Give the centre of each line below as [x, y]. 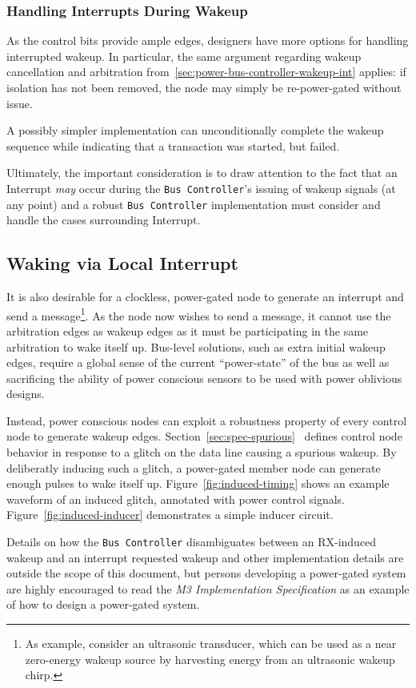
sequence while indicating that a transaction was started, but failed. [173, 145]
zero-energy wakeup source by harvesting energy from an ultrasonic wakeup [210, 659]
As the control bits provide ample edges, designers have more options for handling [208, 40]
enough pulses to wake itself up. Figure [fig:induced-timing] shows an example [198, 483]
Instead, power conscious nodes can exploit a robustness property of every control [207, 420]
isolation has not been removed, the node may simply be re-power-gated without [204, 87]
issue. [20, 103]
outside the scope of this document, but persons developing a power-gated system [206, 573]
